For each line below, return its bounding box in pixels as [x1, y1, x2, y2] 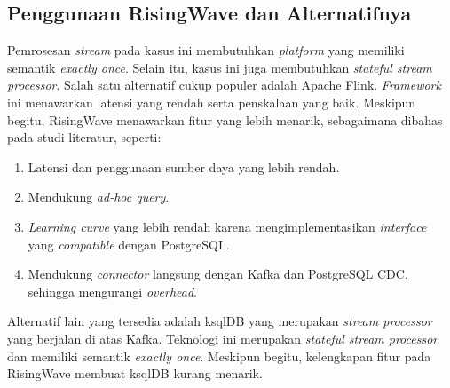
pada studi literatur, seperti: [7, 128, 162, 146]
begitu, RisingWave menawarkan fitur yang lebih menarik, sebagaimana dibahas [7, 110, 443, 129]
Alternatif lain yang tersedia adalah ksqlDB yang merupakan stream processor [7, 312, 432, 330]
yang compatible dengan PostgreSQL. [28, 234, 230, 253]
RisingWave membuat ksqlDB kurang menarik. [7, 364, 263, 383]
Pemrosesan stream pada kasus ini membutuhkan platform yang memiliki [7, 41, 405, 59]
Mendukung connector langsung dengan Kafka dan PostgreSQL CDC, [28, 265, 408, 283]
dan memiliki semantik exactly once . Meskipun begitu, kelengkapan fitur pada [7, 346, 431, 365]
